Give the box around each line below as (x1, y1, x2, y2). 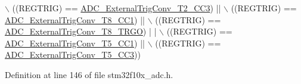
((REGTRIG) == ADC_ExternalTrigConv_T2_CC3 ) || (12, 2, 221, 14)
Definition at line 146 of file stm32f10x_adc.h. (5, 68, 173, 80)
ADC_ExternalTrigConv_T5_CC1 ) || (5, 36, 145, 49)
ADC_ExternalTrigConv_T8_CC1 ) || (5, 13, 145, 26)
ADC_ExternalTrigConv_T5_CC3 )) (5, 48, 141, 61)
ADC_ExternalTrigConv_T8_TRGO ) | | (5, 25, 157, 38)
